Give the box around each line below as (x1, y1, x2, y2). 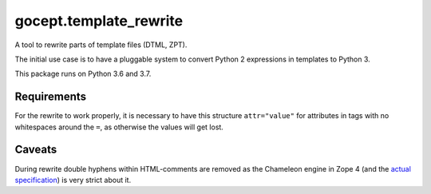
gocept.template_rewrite (14, 12, 184, 30)
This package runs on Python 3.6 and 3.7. (14, 69, 152, 79)
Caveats (14, 143, 57, 156)
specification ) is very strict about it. (14, 175, 132, 184)
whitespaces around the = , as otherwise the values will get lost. (14, 122, 223, 132)
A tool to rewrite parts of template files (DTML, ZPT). (14, 40, 188, 49)
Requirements (14, 90, 87, 104)
